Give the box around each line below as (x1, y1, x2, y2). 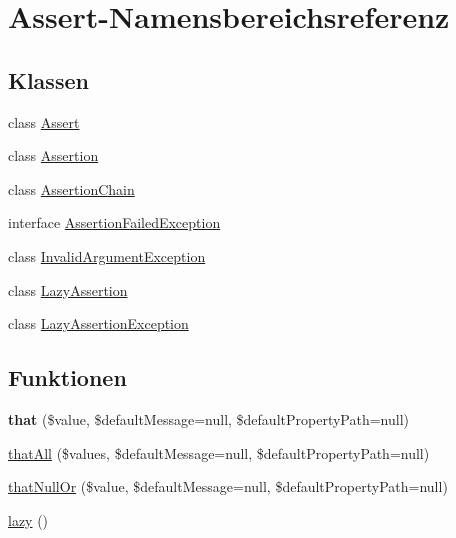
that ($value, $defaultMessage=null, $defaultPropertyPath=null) (8, 408, 409, 429)
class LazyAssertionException (8, 313, 189, 334)
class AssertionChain (8, 178, 135, 199)
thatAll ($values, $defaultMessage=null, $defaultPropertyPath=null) (8, 442, 430, 463)
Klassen (8, 64, 89, 95)
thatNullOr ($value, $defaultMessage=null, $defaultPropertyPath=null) (8, 476, 448, 497)
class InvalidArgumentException (8, 245, 206, 266)
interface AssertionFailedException (8, 212, 221, 233)
